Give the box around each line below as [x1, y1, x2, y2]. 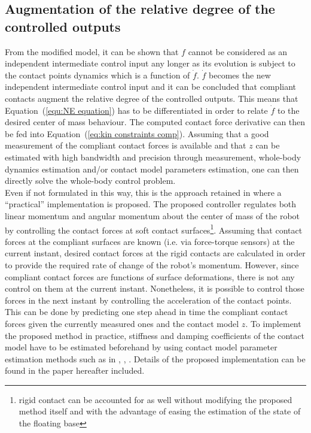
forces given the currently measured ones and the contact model [5, 317, 239, 329]
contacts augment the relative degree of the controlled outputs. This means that [5, 92, 298, 104]
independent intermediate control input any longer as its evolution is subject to [5, 57, 295, 69]
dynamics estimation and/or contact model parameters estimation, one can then [5, 162, 299, 175]
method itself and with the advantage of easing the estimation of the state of [19, 405, 301, 417]
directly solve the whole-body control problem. [5, 174, 176, 187]
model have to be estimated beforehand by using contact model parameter [5, 341, 278, 353]
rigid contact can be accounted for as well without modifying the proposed [19, 393, 292, 405]
